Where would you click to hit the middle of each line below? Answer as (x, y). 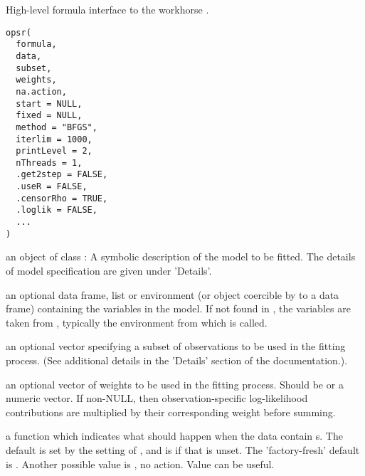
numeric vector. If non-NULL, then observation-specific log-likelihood (157, 398)
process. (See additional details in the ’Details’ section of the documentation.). (177, 360)
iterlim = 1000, (54, 139)
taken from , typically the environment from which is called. (137, 322)
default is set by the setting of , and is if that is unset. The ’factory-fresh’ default (183, 449)
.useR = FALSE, (52, 187)
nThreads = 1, (49, 163)
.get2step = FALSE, (62, 175)
